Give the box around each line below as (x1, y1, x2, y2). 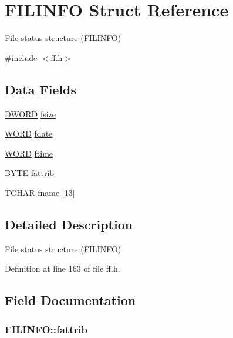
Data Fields (5, 80, 77, 98)
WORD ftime (5, 147, 53, 159)
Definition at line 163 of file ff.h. (5, 262, 120, 275)
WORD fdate (5, 127, 53, 140)
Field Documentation (5, 291, 136, 309)
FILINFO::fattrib (5, 322, 87, 336)
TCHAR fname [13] (5, 186, 75, 198)
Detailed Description (5, 215, 133, 233)
